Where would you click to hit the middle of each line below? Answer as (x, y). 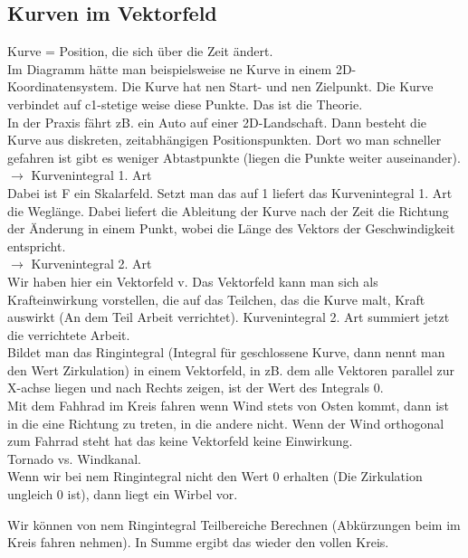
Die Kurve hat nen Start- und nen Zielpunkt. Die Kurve (277, 86)
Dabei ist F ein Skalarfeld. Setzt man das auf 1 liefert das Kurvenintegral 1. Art (230, 192)
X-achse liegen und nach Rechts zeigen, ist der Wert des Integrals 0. (196, 388)
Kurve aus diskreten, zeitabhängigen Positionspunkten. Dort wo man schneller (224, 140)
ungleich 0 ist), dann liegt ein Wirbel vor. (123, 494)
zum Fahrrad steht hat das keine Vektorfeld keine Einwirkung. (180, 441)
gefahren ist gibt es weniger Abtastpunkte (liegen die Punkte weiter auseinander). (234, 157)
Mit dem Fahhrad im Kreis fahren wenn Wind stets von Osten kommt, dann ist (228, 406)
